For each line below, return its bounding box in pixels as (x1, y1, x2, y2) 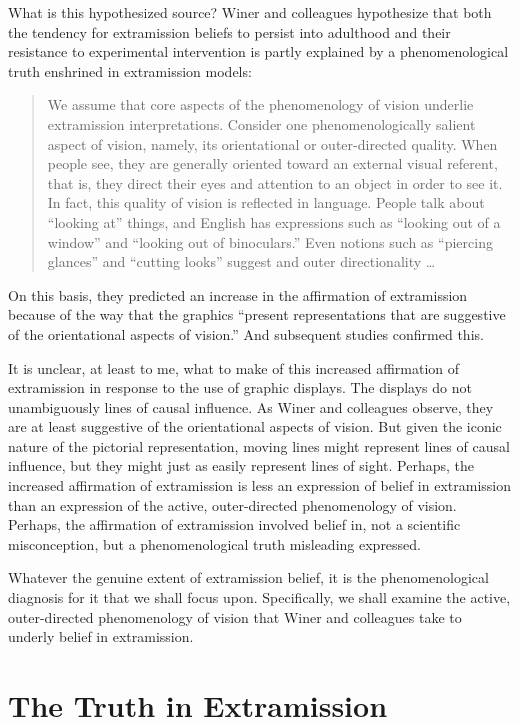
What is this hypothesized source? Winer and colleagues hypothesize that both (8, 2, 492, 22)
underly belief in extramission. (8, 626, 194, 647)
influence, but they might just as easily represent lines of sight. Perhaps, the (8, 455, 474, 476)
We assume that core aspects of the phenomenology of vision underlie (47, 94, 474, 115)
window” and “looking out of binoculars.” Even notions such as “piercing (47, 231, 493, 252)
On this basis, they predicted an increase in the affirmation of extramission (8, 284, 468, 305)
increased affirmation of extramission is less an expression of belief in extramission (8, 475, 511, 496)
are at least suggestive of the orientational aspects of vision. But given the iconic (8, 416, 502, 437)
